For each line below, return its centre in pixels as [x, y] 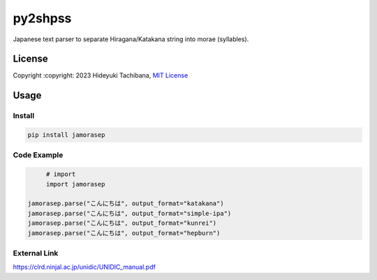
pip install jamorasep [66, 135]
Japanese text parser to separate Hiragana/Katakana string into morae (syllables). [131, 39]
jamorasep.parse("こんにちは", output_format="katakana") [126, 204]
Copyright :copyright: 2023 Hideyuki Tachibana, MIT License [101, 75]
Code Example [38, 155]
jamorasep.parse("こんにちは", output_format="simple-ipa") [130, 213]
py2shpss [42, 18]
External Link [36, 253]
